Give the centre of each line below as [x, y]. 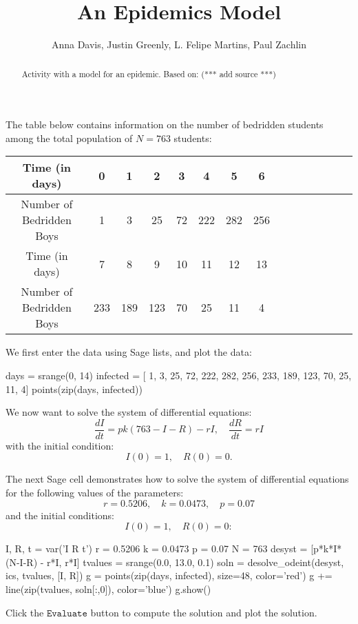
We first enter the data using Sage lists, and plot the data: [129, 352]
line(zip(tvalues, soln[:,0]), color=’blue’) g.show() [108, 588]
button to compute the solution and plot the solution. [204, 612]
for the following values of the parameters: [95, 492]
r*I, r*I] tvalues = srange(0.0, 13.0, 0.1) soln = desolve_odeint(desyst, [196, 562]
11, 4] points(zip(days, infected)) [74, 389]
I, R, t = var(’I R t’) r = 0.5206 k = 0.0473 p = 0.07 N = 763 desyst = [157, 548]
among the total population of [69, 138]
